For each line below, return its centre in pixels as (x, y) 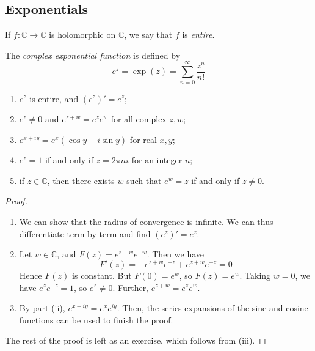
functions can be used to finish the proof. (96, 320)
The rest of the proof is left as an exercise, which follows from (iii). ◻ (136, 340)
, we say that (148, 35)
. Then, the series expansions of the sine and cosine (212, 308)
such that (144, 180)
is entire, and (54, 98)
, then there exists (81, 180)
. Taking (255, 275)
